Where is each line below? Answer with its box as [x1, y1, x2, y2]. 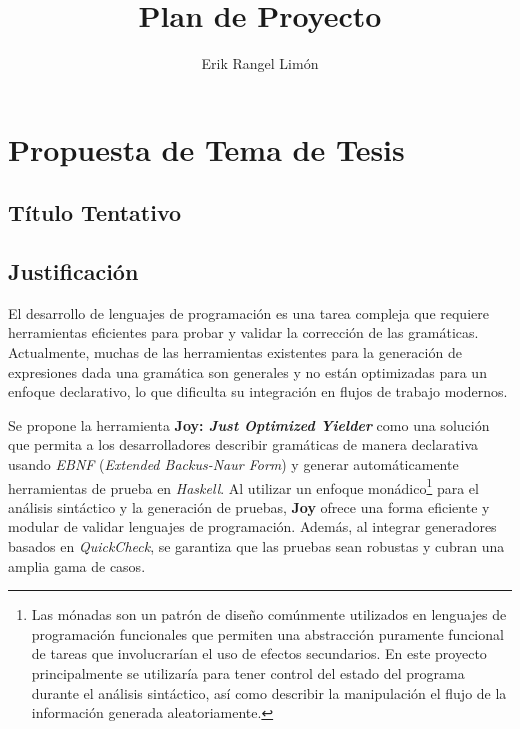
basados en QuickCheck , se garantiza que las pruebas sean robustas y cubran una [8, 536, 505, 557]
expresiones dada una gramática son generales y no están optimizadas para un [8, 361, 487, 382]
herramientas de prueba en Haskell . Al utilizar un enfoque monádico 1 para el [8, 474, 479, 498]
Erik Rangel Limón [201, 53, 319, 74]
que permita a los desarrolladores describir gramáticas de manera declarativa [8, 434, 479, 455]
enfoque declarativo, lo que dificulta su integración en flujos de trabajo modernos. [8, 381, 508, 402]
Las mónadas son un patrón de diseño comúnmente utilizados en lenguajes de [31, 604, 507, 625]
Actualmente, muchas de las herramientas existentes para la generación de [8, 342, 462, 363]
